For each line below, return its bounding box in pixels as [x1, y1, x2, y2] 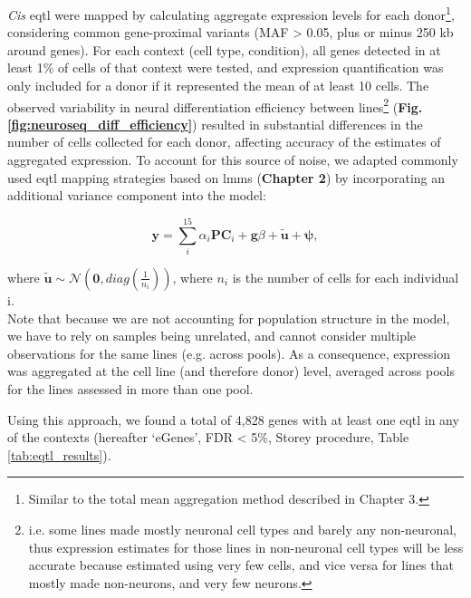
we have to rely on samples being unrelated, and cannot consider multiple [7, 326, 417, 345]
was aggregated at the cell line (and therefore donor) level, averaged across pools [7, 362, 456, 381]
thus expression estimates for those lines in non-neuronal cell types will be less [28, 537, 464, 556]
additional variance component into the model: [7, 186, 266, 205]
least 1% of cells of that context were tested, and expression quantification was [7, 58, 444, 77]
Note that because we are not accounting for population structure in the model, [7, 308, 450, 327]
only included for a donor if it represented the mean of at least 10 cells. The [7, 76, 429, 95]
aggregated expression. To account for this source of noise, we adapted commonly [7, 150, 458, 169]
